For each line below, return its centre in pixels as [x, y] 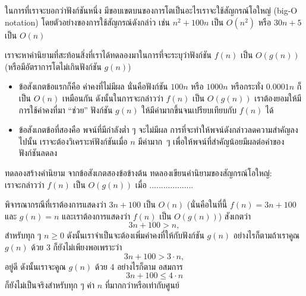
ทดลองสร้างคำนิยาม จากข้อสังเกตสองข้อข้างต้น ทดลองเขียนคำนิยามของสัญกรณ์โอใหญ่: [138, 172]
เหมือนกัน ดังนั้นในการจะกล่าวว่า [113, 98]
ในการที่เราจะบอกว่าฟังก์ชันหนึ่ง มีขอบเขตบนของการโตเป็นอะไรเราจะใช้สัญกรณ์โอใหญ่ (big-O [151, 10]
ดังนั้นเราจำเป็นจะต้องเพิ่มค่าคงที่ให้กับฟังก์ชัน [135, 235]
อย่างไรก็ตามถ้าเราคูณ [266, 235]
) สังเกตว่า [235, 216]
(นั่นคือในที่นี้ [207, 204]
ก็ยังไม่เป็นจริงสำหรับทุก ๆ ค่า [50, 285]
